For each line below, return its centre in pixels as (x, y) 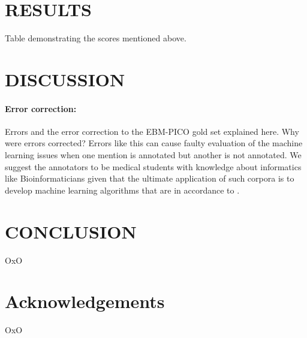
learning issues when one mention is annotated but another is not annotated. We (153, 155)
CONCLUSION (71, 231)
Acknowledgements (85, 301)
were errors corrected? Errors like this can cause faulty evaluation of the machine (154, 143)
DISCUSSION (65, 79)
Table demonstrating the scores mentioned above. (96, 38)
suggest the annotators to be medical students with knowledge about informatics (153, 166)
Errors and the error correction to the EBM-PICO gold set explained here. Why (152, 131)
